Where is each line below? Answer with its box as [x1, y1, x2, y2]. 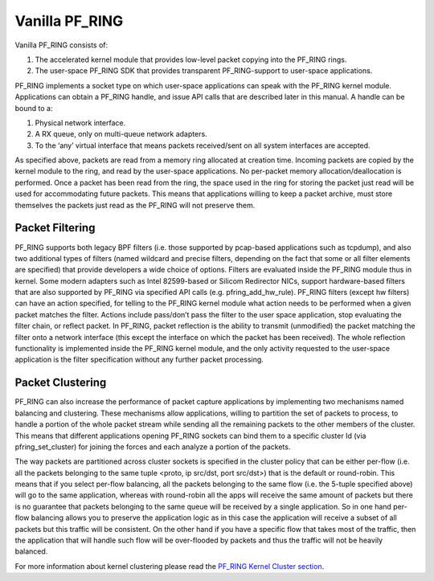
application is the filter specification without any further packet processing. [14, 354, 264, 365]
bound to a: [14, 103, 53, 113]
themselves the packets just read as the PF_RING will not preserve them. [14, 200, 256, 210]
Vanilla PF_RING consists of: [14, 40, 108, 50]
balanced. [14, 546, 48, 556]
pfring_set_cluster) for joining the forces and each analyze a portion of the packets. [14, 442, 291, 452]
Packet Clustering [14, 376, 107, 390]
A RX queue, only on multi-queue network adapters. [35, 129, 208, 139]
